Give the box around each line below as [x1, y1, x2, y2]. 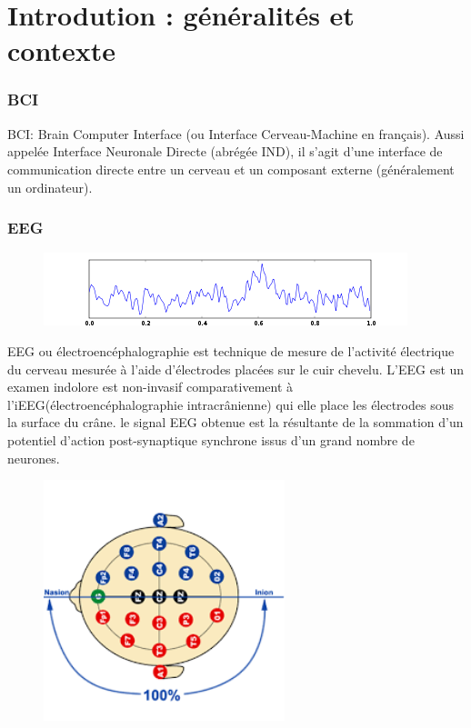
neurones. [7, 448, 60, 467]
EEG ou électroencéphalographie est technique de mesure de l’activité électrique [7, 341, 455, 360]
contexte [7, 32, 115, 69]
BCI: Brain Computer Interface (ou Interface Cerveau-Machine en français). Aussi [7, 124, 465, 143]
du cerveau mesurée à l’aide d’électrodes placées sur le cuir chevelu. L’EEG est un [7, 359, 465, 378]
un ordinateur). [7, 177, 93, 196]
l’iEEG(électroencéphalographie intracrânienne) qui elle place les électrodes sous [7, 394, 454, 414]
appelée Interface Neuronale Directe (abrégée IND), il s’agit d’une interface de [7, 142, 443, 161]
